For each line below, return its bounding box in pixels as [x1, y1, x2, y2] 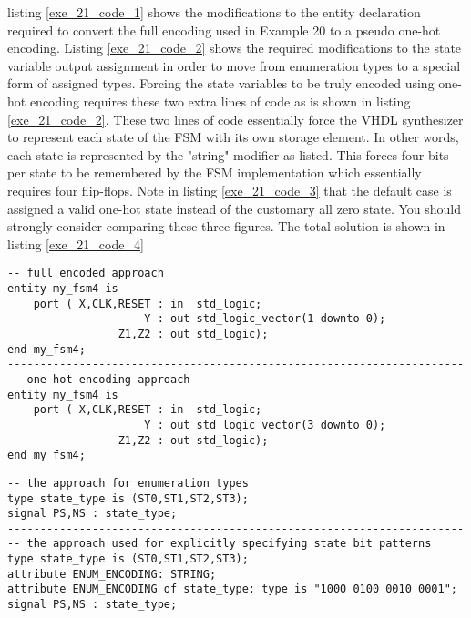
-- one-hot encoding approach [7, 372, 190, 386]
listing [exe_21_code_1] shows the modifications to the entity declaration [7, 3, 421, 21]
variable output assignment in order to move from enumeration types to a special [7, 56, 461, 75]
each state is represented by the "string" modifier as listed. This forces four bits [7, 145, 449, 164]
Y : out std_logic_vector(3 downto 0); [144, 418, 386, 431]
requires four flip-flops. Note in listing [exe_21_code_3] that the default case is [7, 180, 452, 199]
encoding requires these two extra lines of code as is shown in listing [29, 91, 411, 110]
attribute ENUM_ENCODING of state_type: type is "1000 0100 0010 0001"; [7, 583, 457, 596]
